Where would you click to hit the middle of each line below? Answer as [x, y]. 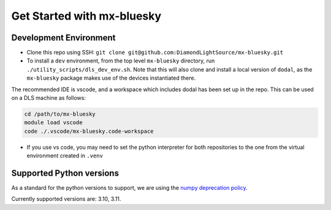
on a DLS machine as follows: [48, 98]
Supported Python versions [65, 173]
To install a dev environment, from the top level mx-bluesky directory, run [121, 61]
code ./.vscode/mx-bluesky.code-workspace [89, 131]
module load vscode [53, 123]
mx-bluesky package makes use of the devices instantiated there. [111, 78]
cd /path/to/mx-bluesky [60, 114]
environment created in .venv [65, 156]
